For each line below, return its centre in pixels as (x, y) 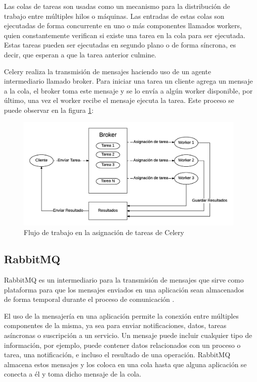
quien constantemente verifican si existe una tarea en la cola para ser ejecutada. (125, 35)
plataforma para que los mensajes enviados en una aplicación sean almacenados (124, 289)
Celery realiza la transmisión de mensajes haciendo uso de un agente (107, 71)
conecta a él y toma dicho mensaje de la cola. (73, 374)
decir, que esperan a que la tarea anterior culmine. (80, 54)
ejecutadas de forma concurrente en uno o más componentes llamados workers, (123, 25)
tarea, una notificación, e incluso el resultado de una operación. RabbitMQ (117, 355)
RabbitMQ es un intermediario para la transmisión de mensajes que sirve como (124, 280)
